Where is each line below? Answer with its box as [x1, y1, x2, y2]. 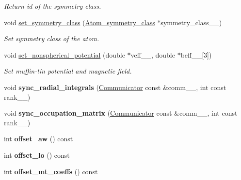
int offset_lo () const [4, 150, 70, 160]
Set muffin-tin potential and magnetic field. [4, 66, 132, 76]
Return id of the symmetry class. [4, 1, 101, 11]
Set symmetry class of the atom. [4, 33, 99, 44]
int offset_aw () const [4, 134, 73, 144]
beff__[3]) [180, 49, 212, 60]
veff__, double [130, 49, 175, 60]
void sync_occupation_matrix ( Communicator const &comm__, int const [4, 108, 238, 118]
